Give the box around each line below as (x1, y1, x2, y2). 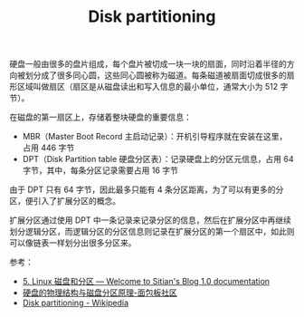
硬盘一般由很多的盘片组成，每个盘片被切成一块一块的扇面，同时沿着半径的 (9, 59, 287, 70)
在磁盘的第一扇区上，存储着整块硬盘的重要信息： (9, 111, 192, 123)
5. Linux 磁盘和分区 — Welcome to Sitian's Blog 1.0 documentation (22, 276, 270, 287)
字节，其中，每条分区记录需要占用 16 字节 (22, 165, 179, 176)
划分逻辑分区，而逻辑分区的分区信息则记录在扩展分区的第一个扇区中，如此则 (9, 226, 295, 237)
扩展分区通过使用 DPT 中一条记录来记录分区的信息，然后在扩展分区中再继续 (9, 215, 291, 226)
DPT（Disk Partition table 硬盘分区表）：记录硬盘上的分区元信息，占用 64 (22, 154, 294, 165)
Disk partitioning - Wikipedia (22, 297, 129, 309)
